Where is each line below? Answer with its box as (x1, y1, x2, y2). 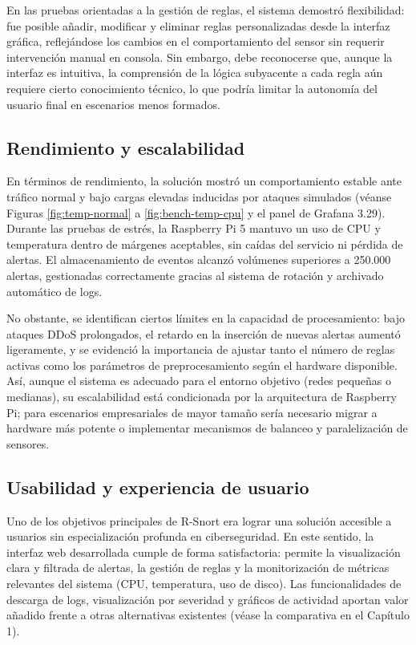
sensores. (6, 435, 50, 452)
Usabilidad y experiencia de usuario (6, 474, 309, 499)
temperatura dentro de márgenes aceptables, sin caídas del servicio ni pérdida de (6, 235, 403, 252)
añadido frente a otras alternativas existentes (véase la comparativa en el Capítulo (6, 606, 410, 623)
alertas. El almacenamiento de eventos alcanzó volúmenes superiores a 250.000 (6, 251, 391, 268)
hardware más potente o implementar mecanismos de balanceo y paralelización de (6, 420, 408, 436)
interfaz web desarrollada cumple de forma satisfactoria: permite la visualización (6, 543, 401, 560)
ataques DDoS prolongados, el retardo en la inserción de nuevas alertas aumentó (6, 325, 401, 342)
